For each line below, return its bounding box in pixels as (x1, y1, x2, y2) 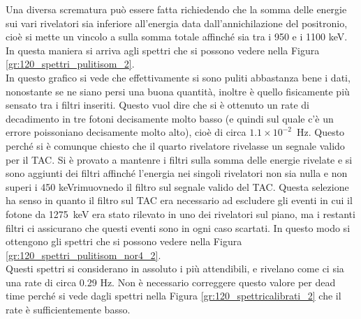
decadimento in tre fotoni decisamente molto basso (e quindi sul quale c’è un (6, 111, 334, 125)
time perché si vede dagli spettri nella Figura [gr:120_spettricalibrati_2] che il (6, 288, 341, 303)
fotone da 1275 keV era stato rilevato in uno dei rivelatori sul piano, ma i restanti (6, 206, 355, 221)
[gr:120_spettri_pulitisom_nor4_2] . (6, 247, 161, 262)
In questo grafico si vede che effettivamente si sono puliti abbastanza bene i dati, (6, 70, 351, 84)
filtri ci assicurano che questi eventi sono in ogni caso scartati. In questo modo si (6, 220, 351, 235)
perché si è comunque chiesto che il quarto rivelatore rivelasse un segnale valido (6, 138, 345, 153)
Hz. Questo (296, 125, 345, 139)
